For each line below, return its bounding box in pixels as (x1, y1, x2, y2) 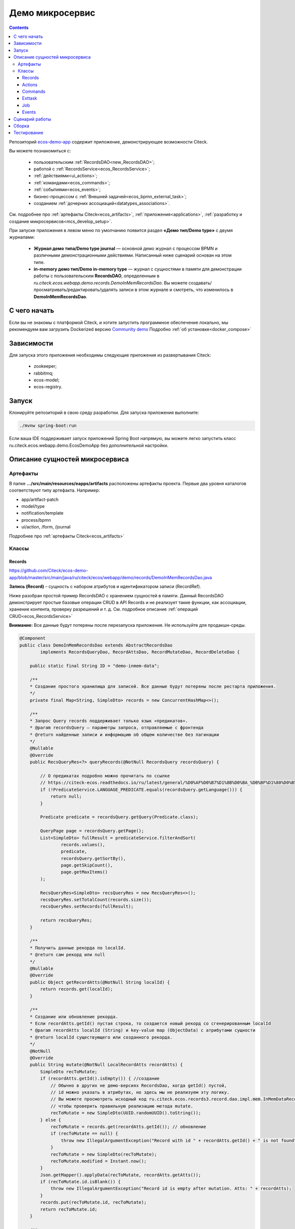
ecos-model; (33, 377, 60, 383)
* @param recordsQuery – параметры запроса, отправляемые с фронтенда (29, 725, 204, 731)
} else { (40, 1117, 61, 1123)
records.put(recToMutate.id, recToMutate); (40, 1200, 147, 1205)
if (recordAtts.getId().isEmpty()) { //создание (40, 1076, 160, 1082)
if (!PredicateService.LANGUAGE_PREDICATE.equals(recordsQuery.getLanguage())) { (40, 787, 243, 792)
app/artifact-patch (21, 497, 59, 502)
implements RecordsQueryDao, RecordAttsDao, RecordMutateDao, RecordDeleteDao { (40, 649, 240, 655)
